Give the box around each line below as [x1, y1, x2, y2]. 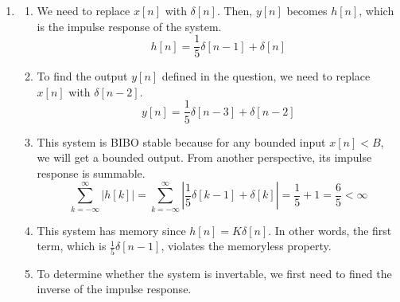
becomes [286, 2, 328, 18]
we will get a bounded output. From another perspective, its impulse [37, 149, 372, 166]
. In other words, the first [268, 222, 392, 238]
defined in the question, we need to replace [161, 68, 371, 84]
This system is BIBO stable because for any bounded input [37, 133, 326, 150]
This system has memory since [37, 222, 186, 238]
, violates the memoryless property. [161, 237, 332, 254]
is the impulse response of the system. [37, 18, 222, 34]
